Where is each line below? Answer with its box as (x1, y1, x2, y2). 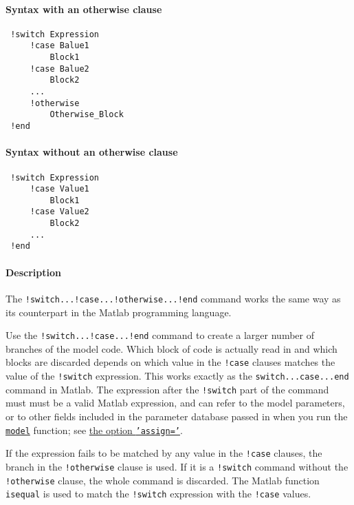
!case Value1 (30, 184, 89, 194)
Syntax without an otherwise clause (5, 145, 178, 159)
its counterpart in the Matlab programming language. (5, 305, 232, 319)
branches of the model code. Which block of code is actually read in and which (5, 341, 338, 355)
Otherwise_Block (49, 110, 124, 120)
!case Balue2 (30, 63, 89, 74)
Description (5, 265, 62, 279)
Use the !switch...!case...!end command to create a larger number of (5, 328, 314, 342)
